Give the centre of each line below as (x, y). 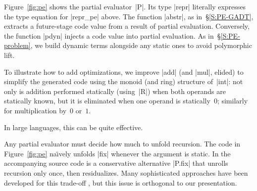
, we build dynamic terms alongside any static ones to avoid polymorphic (141, 45)
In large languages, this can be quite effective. (74, 127)
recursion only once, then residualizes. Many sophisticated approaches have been (126, 172)
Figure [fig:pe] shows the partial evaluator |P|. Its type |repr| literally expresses (125, 6)
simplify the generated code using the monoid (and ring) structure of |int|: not (124, 81)
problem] (17, 45)
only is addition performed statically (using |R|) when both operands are (115, 91)
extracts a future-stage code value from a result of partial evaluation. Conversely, (127, 26)
